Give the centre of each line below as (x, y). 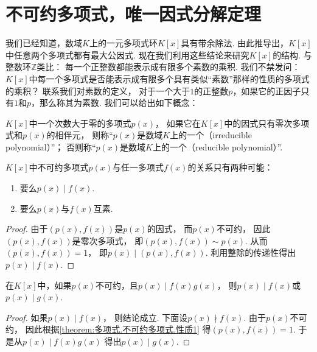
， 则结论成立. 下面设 (145, 317)
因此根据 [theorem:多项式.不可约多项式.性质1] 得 (118, 329)
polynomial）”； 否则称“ (51, 146)
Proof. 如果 (27, 317)
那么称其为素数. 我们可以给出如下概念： (119, 103)
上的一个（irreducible (211, 135)
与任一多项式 (138, 167)
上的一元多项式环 (123, 43)
